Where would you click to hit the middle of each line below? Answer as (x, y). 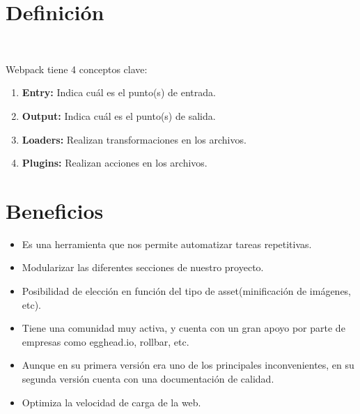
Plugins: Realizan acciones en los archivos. (115, 163)
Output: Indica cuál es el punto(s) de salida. (119, 115)
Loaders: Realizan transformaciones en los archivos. (134, 139)
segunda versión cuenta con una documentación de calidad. (148, 378)
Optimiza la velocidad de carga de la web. (111, 402)
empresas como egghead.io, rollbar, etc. (105, 341)
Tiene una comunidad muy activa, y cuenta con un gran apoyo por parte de (183, 328)
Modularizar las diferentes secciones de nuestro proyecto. (143, 267)
